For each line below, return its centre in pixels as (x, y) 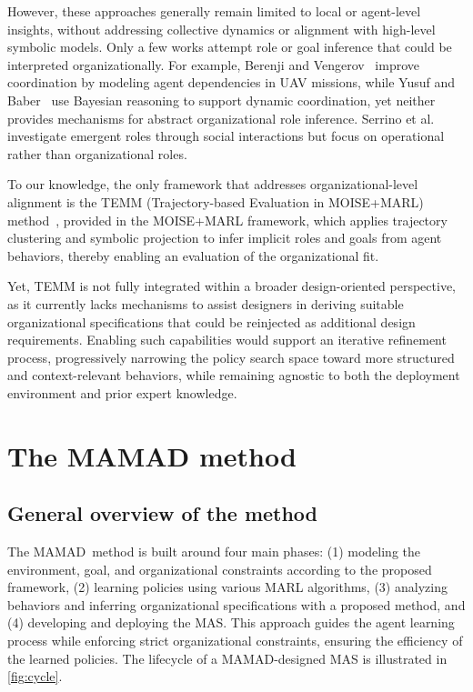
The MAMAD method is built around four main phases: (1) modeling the (214, 552)
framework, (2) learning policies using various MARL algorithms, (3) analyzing (227, 587)
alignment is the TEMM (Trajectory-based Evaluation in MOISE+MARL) (216, 201)
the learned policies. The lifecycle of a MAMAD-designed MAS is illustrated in (227, 658)
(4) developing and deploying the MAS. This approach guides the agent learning (231, 622)
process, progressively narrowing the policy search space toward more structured (231, 357)
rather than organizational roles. (97, 153)
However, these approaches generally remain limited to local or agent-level (214, 11)
